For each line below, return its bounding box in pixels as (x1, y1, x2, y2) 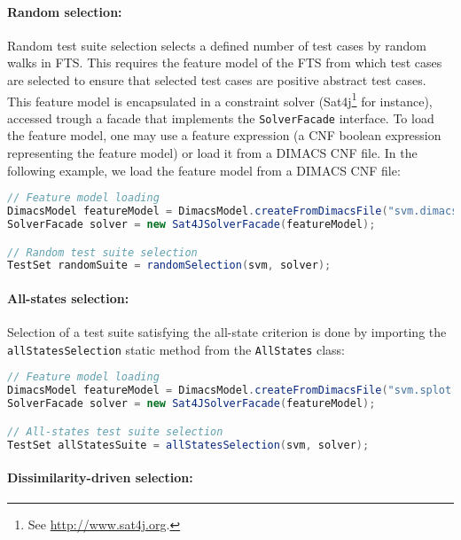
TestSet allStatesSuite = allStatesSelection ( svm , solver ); (7, 438, 370, 451)
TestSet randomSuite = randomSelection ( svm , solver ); (7, 259, 332, 272)
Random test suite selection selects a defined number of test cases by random (7, 35, 426, 54)
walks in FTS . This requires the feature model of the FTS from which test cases (7, 53, 442, 72)
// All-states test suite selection (7, 425, 223, 438)
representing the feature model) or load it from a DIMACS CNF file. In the (7, 144, 418, 162)
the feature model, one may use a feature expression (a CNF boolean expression (7, 126, 441, 145)
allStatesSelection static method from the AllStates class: (7, 340, 345, 358)
